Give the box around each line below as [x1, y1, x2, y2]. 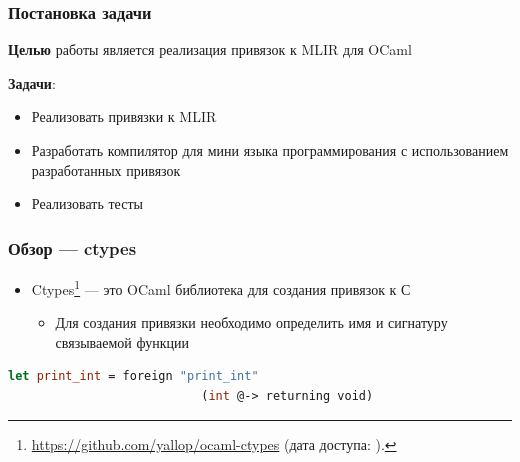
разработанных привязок [31, 159, 181, 180]
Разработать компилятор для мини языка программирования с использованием [31, 140, 509, 160]
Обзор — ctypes [8, 235, 137, 260]
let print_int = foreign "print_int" [8, 369, 259, 384]
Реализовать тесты [31, 193, 143, 214]
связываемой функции [55, 331, 189, 352]
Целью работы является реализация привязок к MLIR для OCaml [8, 39, 412, 60]
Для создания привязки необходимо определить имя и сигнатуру [55, 312, 448, 333]
